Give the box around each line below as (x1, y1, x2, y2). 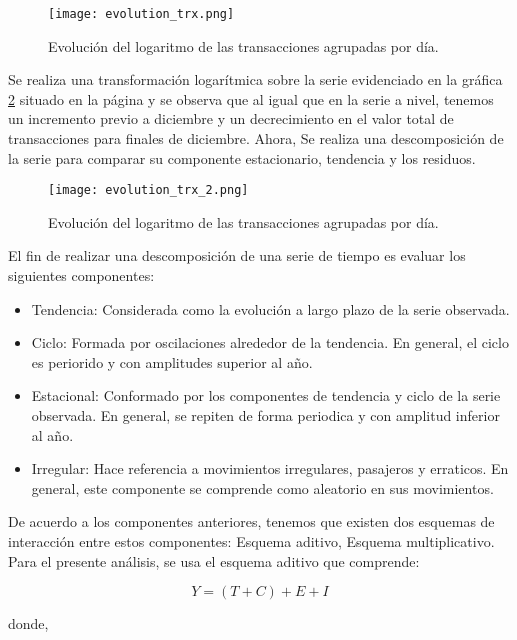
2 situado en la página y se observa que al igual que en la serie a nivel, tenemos (8, 88, 494, 109)
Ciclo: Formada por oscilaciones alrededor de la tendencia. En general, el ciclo (31, 332, 509, 353)
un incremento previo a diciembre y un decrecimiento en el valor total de (8, 108, 454, 129)
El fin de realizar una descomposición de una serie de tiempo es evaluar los (8, 245, 466, 266)
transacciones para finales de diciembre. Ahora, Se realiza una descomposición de (8, 128, 504, 149)
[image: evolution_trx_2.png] (48, 183, 249, 198)
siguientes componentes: (8, 265, 155, 286)
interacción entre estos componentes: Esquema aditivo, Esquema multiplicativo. (8, 531, 495, 551)
